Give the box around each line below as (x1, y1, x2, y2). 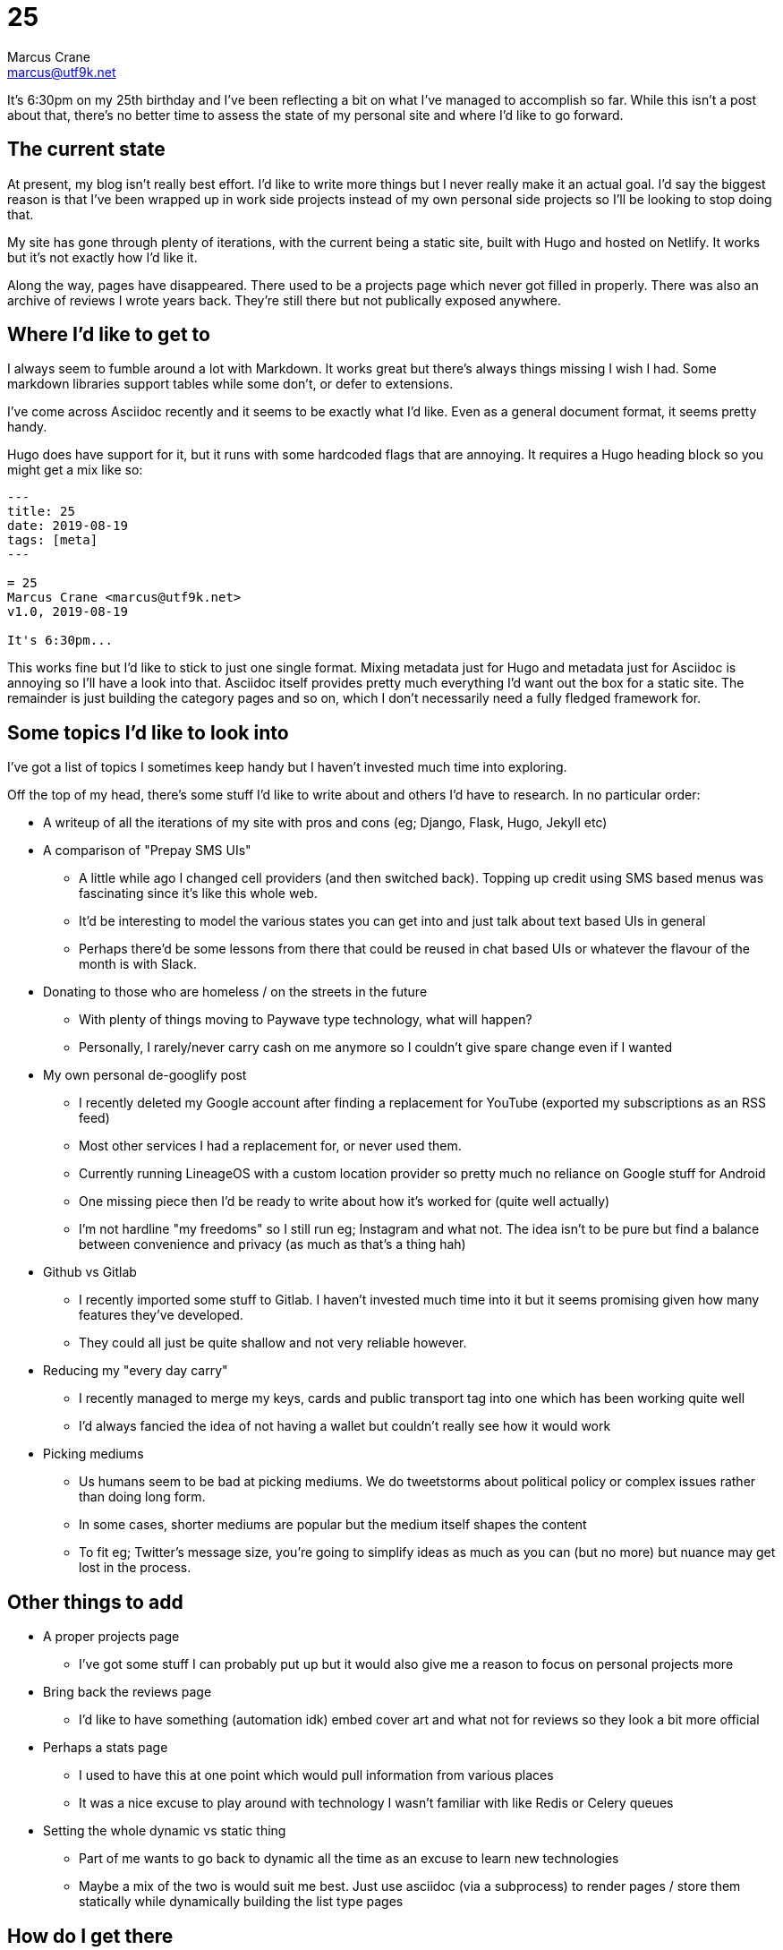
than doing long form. (79, 1489, 206, 1505)
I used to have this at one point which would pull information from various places (79, 1767, 554, 1783)
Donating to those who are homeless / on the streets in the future (43, 984, 428, 1000)
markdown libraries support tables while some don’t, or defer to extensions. (7, 376, 454, 392)
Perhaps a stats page (43, 1740, 168, 1756)
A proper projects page (43, 1629, 180, 1645)
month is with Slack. (79, 956, 198, 972)
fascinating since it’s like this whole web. (79, 885, 318, 902)
